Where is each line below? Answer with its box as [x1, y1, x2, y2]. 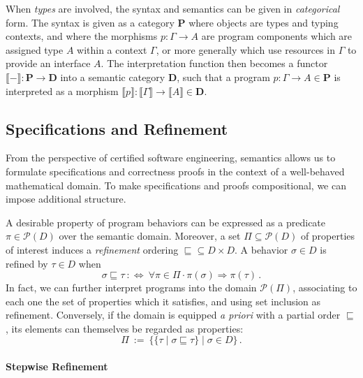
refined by [6, 256, 48, 270]
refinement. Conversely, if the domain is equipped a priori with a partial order [6, 307, 341, 322]
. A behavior [235, 242, 288, 256]
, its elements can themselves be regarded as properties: [6, 321, 244, 335]
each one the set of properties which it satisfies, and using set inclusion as [6, 293, 321, 308]
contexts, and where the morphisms [6, 29, 158, 43]
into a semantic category [60, 69, 165, 84]
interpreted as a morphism [6, 83, 119, 98]
